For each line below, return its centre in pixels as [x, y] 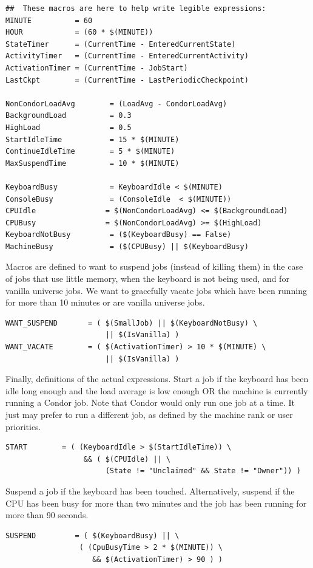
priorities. [23, 426]
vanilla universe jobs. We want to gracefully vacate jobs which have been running [156, 290]
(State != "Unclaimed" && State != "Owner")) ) [203, 471]
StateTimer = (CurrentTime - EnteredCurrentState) [121, 44]
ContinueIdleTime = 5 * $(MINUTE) [90, 152]
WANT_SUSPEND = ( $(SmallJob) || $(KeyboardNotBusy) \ [132, 323]
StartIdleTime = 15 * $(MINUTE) [93, 139]
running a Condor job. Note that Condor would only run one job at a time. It [150, 402]
